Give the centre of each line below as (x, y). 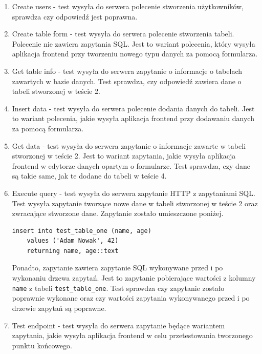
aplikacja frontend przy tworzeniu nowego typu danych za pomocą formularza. (135, 54)
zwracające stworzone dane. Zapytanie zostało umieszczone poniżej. (118, 213)
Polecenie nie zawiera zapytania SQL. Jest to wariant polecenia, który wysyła (134, 43)
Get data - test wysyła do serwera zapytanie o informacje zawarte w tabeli (129, 145)
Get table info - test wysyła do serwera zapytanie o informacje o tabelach (127, 71)
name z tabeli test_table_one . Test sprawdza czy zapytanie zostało (118, 288)
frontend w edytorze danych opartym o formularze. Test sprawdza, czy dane (131, 165)
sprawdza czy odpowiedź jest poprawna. (75, 16)
